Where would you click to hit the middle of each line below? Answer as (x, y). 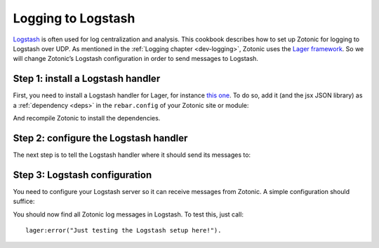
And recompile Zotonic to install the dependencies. (87, 118)
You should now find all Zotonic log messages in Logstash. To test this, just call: (128, 214)
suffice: (24, 201)
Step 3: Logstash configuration (82, 175)
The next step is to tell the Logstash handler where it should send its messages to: (132, 155)
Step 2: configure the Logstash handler (100, 138)
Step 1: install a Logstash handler (87, 79)
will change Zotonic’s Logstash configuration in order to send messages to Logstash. (136, 59)
